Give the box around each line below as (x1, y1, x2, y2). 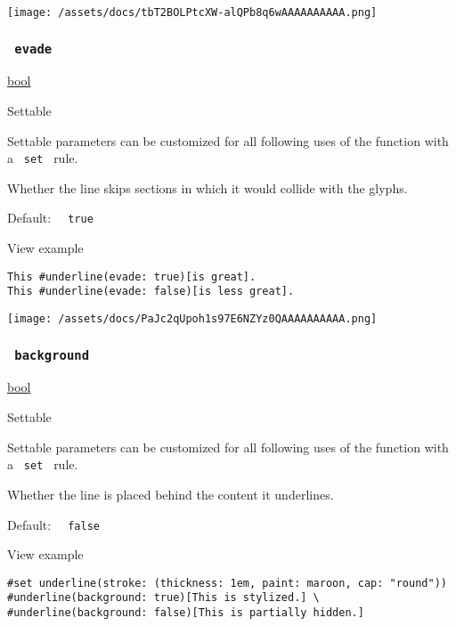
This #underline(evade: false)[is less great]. (7, 285, 295, 298)
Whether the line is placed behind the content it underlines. (7, 484, 334, 503)
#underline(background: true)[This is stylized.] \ (7, 591, 320, 605)
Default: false (7, 515, 100, 533)
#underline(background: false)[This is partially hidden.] (7, 606, 364, 620)
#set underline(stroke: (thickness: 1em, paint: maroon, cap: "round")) (7, 576, 447, 589)
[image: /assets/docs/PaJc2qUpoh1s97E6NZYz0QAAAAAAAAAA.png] (7, 313, 378, 326)
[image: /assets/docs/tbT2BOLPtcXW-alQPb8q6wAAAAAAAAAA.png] (7, 6, 378, 19)
